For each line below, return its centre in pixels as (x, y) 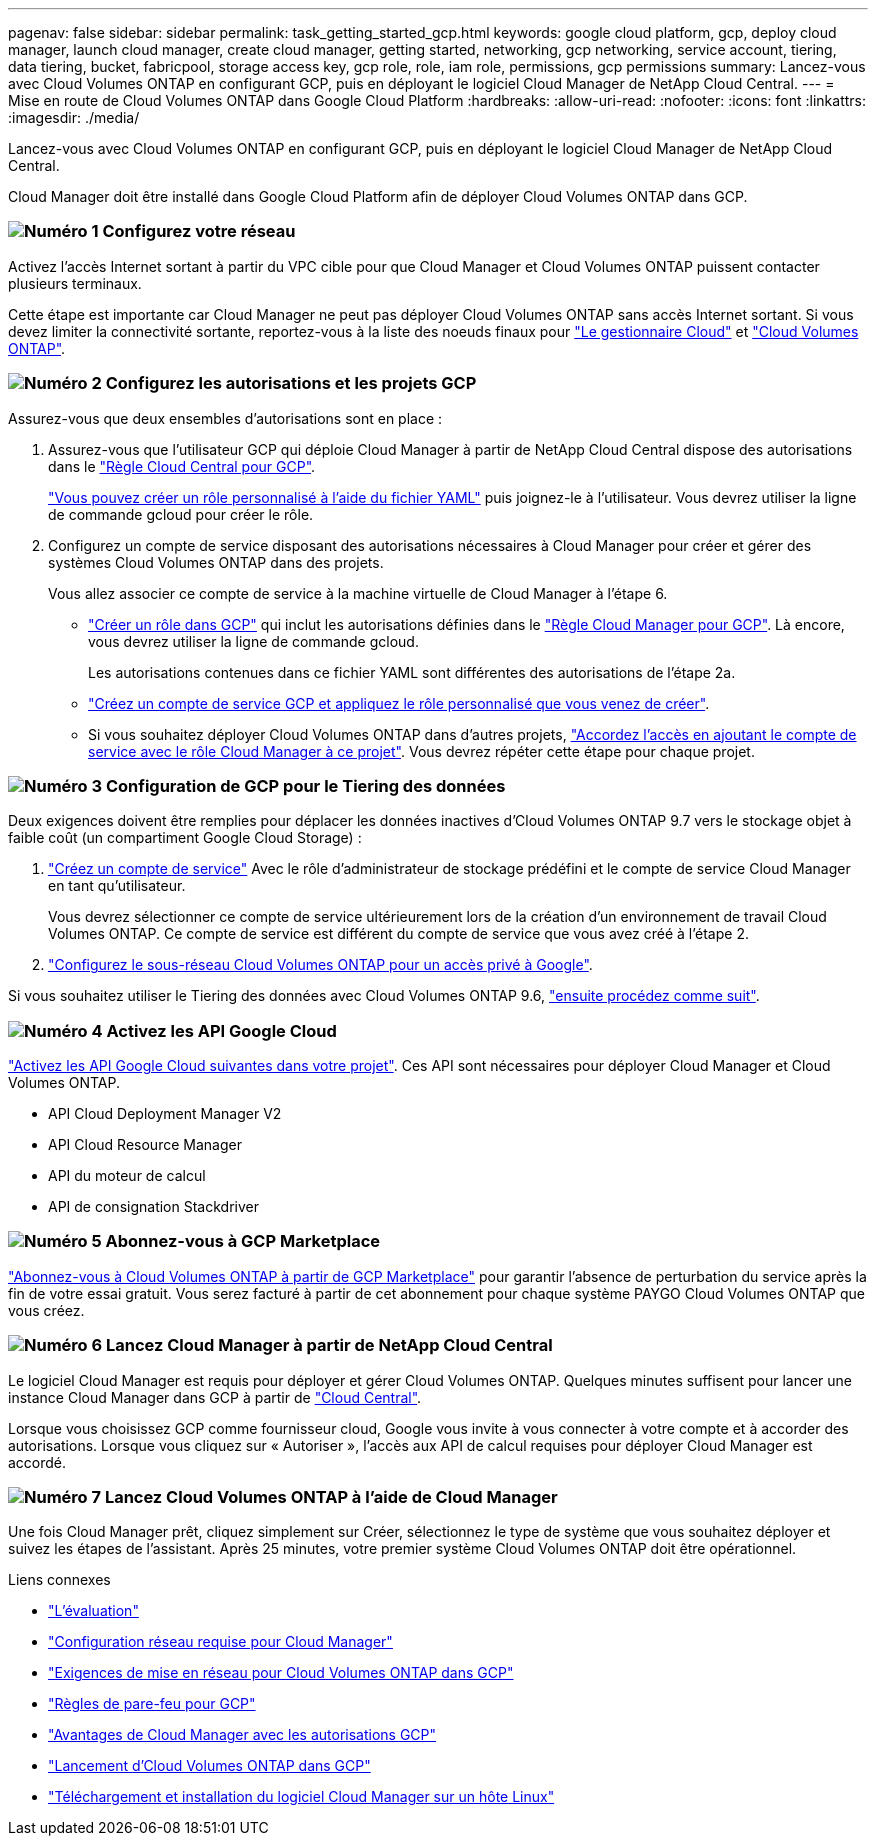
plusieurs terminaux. (75, 283)
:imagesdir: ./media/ (74, 117)
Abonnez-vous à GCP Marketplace (243, 1241)
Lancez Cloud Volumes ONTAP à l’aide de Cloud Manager (331, 1496)
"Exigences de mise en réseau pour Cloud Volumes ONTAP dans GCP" (281, 1673)
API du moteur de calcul (127, 1175)
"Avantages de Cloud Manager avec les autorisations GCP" (242, 1735)
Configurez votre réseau (199, 231)
